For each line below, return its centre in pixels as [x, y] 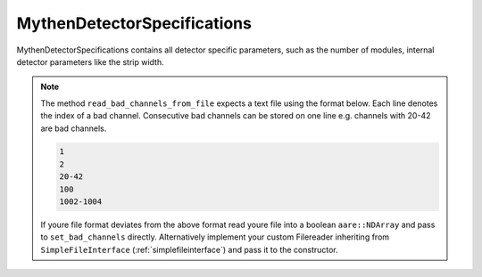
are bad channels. [74, 128]
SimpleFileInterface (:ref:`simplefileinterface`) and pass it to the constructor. [189, 249]
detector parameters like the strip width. [90, 61]
